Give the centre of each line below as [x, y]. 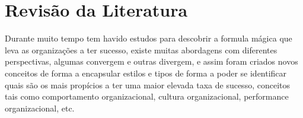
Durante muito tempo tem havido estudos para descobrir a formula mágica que [149, 38]
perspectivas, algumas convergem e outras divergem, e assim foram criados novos [151, 61]
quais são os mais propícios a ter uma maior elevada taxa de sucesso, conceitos [147, 84]
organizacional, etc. [40, 108]
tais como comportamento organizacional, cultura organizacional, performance [147, 96]
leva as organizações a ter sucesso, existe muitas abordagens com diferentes [141, 50]
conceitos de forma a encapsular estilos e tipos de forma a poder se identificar [146, 73]
